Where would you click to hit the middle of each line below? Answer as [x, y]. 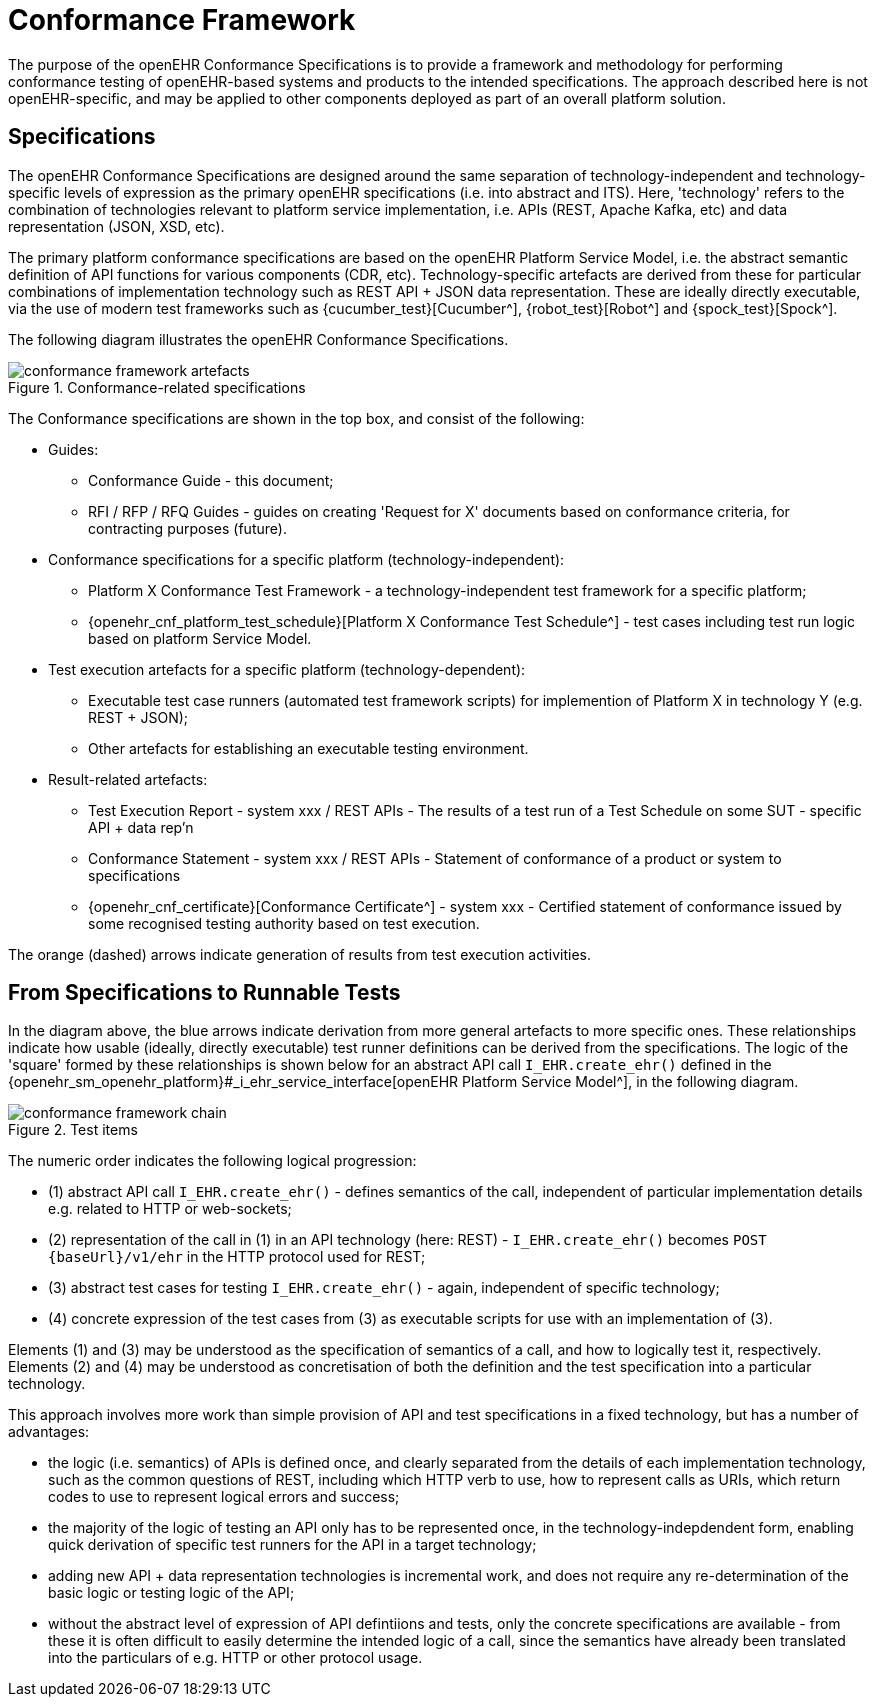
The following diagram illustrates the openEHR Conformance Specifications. [258, 339]
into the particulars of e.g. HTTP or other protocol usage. [235, 1658]
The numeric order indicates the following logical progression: [212, 1161]
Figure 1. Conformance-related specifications [157, 387]
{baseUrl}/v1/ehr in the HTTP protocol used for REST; [237, 1257]
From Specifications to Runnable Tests [204, 993]
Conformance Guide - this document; [211, 480]
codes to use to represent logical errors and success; [224, 1497]
